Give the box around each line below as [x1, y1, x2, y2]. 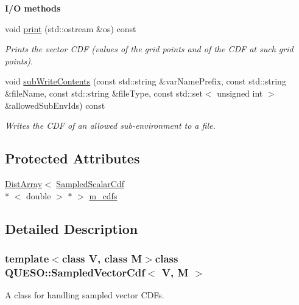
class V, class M [62, 250, 142, 266]
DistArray [5, 177, 43, 190]
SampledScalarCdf [56, 177, 125, 190]
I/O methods [5, 2, 61, 14]
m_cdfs [89, 189, 118, 202]
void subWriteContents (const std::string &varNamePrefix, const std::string [5, 75, 286, 87]
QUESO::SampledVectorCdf [5, 264, 145, 279]
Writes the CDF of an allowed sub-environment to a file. [5, 119, 216, 132]
